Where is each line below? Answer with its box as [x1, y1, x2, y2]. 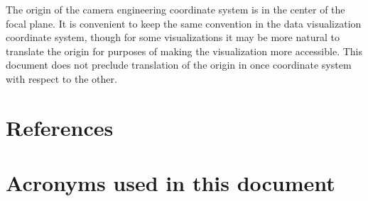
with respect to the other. [6, 71, 117, 86]
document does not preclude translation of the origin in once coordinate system [6, 57, 352, 72]
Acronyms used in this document [6, 168, 335, 197]
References [6, 113, 114, 142]
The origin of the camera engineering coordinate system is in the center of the [6, 2, 345, 16]
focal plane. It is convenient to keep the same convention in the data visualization [6, 16, 362, 30]
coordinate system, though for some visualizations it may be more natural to [6, 30, 340, 45]
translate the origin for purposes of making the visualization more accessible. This [6, 43, 363, 58]
